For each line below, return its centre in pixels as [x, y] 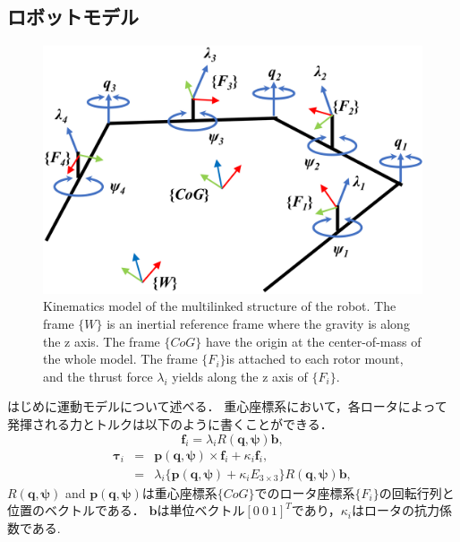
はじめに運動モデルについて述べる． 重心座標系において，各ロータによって [227, 406]
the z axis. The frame [102, 341]
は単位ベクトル [201, 510]
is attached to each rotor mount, [315, 359]
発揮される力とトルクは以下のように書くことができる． [170, 423]
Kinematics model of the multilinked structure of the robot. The [220, 306]
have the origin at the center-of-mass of [313, 341]
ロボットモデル [73, 17]
